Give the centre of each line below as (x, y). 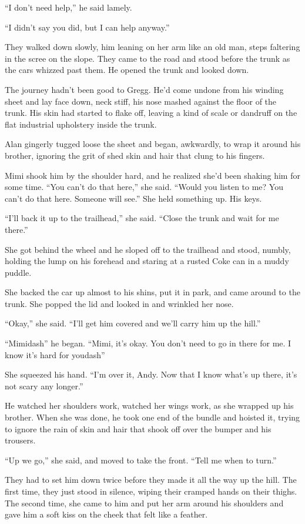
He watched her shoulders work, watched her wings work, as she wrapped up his (149, 405)
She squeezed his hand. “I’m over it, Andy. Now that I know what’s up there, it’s (151, 374)
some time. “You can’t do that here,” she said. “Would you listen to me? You (144, 187)
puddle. (18, 272)
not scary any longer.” (44, 386)
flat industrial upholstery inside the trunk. (81, 124)
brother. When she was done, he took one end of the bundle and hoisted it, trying (152, 417)
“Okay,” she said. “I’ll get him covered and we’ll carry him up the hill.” (133, 323)
